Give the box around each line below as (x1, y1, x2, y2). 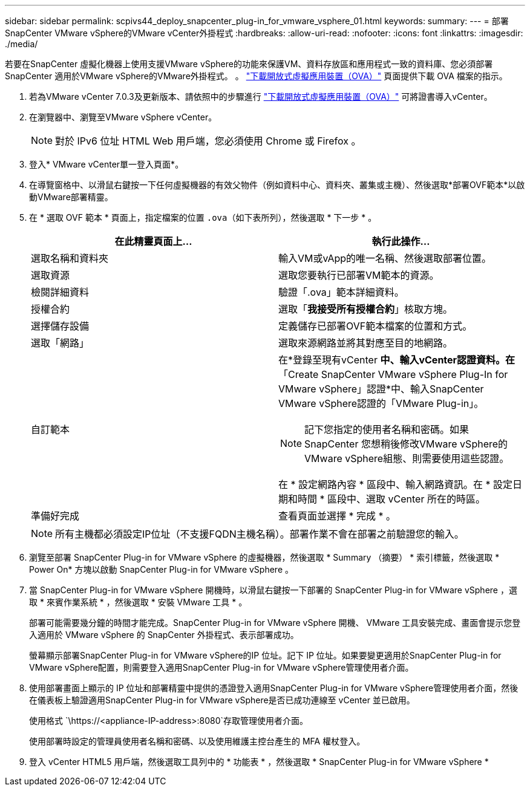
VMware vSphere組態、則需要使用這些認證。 (304, 452, 509, 464)
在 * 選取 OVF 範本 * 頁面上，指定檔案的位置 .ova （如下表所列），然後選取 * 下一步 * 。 (29, 212, 377, 223)
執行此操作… (371, 235, 430, 247)
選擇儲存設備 (31, 320, 90, 332)
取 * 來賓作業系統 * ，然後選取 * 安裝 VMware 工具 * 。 (29, 597, 247, 607)
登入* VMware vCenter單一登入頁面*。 (29, 159, 184, 169)
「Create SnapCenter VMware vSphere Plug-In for (278, 368, 508, 380)
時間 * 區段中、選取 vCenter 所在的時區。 (298, 493, 485, 505)
